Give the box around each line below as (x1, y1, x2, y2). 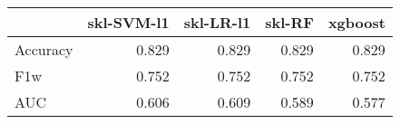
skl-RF (265, 12, 314, 33)
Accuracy (15, 39, 73, 60)
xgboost (327, 12, 385, 33)
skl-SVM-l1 (87, 12, 170, 33)
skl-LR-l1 (183, 12, 251, 33)
